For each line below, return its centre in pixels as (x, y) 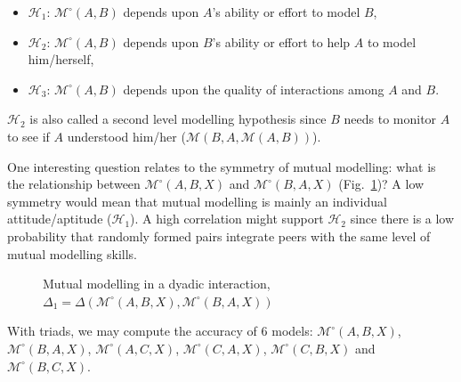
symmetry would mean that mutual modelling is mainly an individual (197, 201)
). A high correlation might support (227, 219)
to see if (28, 136)
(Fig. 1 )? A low (381, 184)
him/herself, (61, 59)
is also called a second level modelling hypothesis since (178, 119)
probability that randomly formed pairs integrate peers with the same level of (219, 236)
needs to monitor (390, 119)
